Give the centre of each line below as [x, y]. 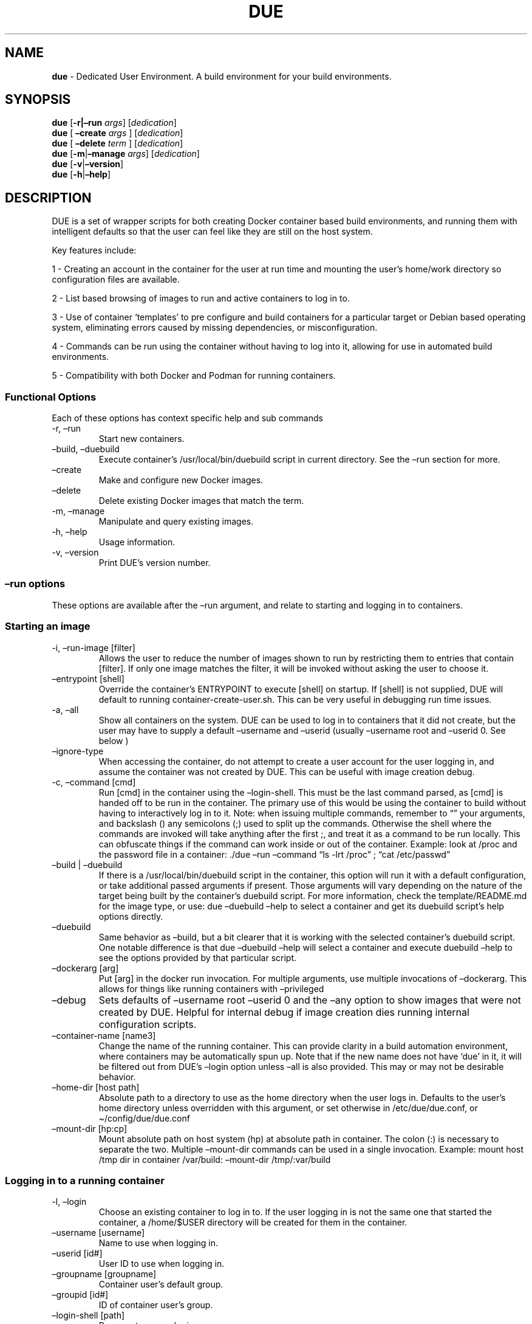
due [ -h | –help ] [81, 174]
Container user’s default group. [161, 1284]
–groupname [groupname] [104, 1274]
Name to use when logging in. [159, 1243]
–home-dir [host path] [96, 1087]
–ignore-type [78, 751]
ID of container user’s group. [156, 1305]
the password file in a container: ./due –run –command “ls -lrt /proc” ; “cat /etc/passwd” [275, 854]
